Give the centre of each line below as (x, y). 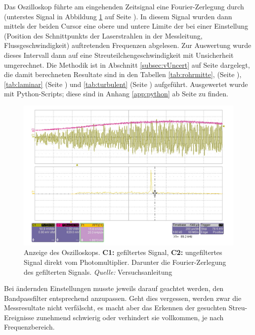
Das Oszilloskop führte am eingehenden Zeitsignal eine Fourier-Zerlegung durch (124, 6)
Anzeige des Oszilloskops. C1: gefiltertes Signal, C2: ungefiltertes (123, 252)
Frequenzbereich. (29, 327)
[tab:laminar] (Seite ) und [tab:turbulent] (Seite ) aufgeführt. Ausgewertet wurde (126, 84)
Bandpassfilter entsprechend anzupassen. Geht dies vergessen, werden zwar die (123, 298)
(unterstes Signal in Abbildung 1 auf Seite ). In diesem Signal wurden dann (118, 16)
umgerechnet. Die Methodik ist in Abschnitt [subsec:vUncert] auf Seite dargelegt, (127, 64)
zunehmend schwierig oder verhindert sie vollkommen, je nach (130, 317)
